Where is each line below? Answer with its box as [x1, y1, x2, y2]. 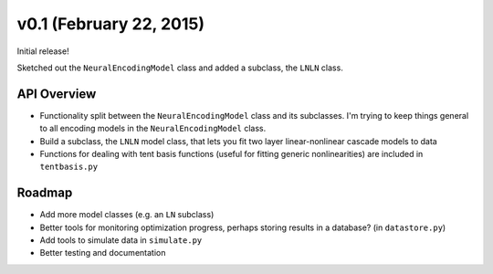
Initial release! [16, 46, 69, 57]
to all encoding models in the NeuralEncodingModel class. [39, 123, 267, 134]
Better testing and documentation [39, 248, 166, 258]
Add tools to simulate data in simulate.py [39, 235, 203, 246]
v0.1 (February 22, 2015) [16, 14, 205, 34]
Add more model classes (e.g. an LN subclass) [39, 209, 215, 220]
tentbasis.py [39, 162, 99, 173]
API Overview [16, 86, 97, 101]
